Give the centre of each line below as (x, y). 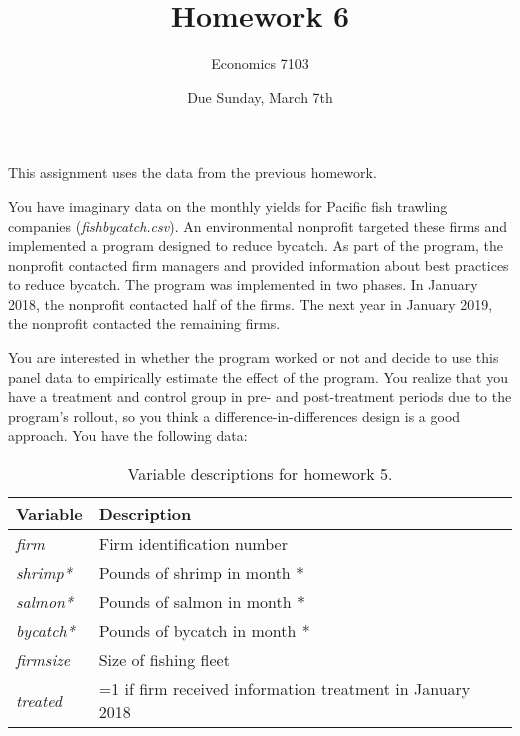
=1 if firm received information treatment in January (284, 689)
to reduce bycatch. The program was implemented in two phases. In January (243, 284)
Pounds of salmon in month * (201, 602)
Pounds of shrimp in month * (201, 573)
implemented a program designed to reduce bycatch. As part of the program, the (256, 245)
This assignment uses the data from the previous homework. (192, 172)
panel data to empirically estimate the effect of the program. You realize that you (258, 376)
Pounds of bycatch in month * (204, 631)
